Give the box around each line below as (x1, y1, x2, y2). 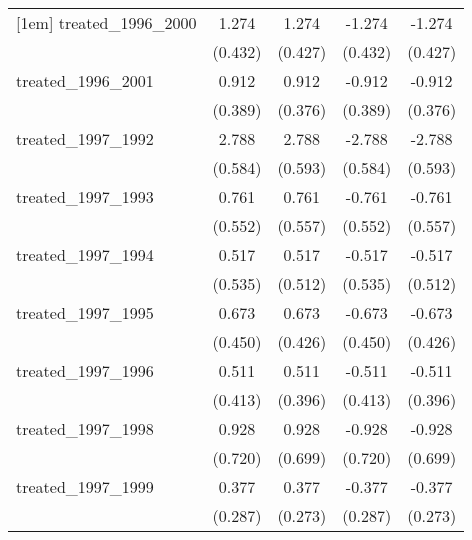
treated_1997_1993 (16, 185, 154, 208)
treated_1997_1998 (16, 417, 154, 440)
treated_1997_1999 (16, 475, 154, 498)
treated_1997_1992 (16, 127, 154, 150)
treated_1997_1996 (16, 359, 154, 382)
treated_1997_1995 (16, 301, 154, 324)
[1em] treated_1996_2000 (16, 11, 197, 34)
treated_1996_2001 (16, 69, 154, 92)
